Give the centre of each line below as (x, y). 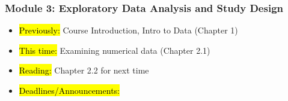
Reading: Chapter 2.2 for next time (84, 70)
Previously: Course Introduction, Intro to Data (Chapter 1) (128, 30)
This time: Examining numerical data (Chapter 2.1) (115, 50)
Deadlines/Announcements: (69, 90)
